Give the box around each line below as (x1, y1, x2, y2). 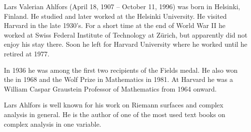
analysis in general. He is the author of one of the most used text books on (4, 109, 225, 119)
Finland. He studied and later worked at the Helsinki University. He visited (4, 11, 227, 21)
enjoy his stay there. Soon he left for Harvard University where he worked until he (4, 39, 248, 49)
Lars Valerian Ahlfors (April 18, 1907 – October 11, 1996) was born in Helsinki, (4, 1, 240, 11)
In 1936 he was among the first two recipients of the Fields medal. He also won (4, 65, 238, 75)
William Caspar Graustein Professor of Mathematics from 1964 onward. (4, 83, 217, 93)
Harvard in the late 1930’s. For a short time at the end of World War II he (4, 20, 225, 30)
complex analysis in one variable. (4, 119, 102, 129)
